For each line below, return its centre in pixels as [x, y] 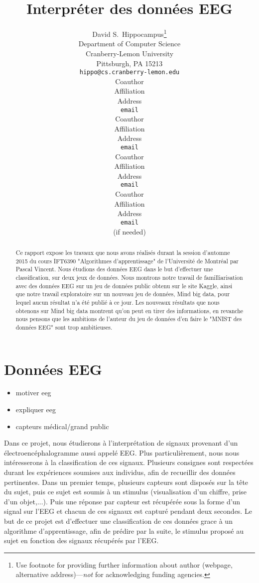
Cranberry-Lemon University [129, 53]
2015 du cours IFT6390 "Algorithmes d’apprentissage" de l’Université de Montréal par [127, 261]
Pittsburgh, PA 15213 [129, 63]
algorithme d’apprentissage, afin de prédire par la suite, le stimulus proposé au [124, 530]
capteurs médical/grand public [62, 426]
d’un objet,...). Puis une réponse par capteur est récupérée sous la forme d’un [122, 501]
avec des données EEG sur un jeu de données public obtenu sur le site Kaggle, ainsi [124, 286]
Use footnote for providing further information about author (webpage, [124, 564]
